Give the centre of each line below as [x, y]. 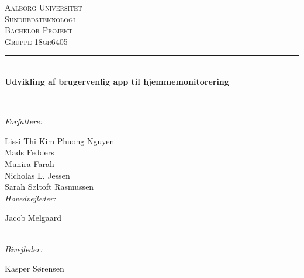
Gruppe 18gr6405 [36, 41]
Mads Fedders [30, 152]
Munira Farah [30, 163]
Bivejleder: [24, 249]
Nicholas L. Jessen [37, 175]
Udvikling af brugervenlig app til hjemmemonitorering [117, 81]
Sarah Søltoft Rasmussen [49, 187]
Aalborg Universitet [44, 7]
